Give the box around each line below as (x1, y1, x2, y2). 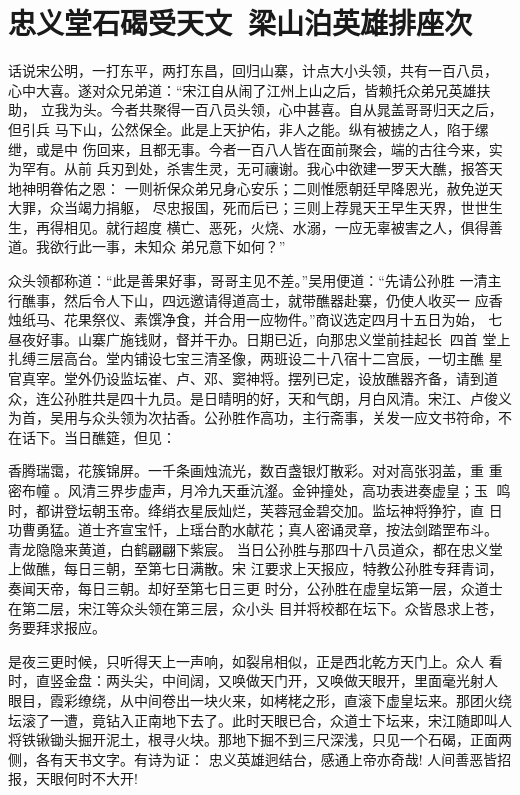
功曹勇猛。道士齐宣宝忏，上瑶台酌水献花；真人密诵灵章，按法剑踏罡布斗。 (8, 519, 498, 540)
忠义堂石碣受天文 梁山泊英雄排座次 (8, 2, 473, 43)
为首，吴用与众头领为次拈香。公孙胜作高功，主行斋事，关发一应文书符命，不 (8, 407, 512, 428)
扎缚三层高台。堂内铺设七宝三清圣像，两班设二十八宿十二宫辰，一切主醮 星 (8, 348, 503, 369)
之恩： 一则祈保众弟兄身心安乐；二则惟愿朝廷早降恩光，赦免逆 (77, 177, 489, 198)
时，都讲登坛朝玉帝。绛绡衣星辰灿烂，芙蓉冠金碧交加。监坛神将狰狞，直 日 (8, 499, 503, 520)
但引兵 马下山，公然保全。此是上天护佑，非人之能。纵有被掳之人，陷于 (8, 118, 475, 139)
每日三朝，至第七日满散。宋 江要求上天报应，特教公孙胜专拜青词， (63, 558, 503, 579)
